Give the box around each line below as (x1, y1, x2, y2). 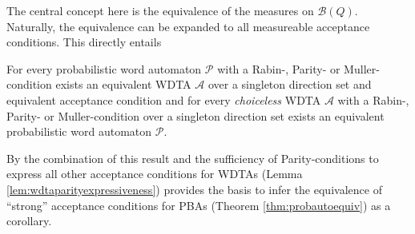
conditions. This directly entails (6, 34, 162, 50)
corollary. (6, 212, 52, 229)
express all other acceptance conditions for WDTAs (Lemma (6, 165, 303, 182)
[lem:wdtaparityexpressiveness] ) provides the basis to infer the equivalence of (6, 180, 382, 197)
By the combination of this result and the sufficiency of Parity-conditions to (6, 149, 379, 166)
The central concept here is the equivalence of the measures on (6, 2, 314, 18)
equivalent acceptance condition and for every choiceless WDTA (6, 91, 321, 108)
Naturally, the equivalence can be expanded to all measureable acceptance (6, 18, 370, 34)
